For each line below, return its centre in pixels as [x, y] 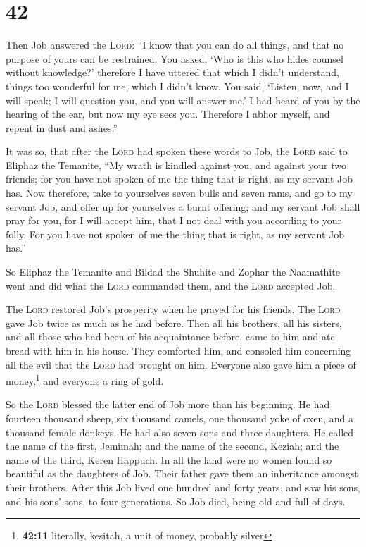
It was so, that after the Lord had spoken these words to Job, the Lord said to [177, 151]
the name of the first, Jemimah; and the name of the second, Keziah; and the [172, 446]
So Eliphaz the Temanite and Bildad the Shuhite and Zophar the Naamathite [173, 272]
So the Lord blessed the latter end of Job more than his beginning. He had [168, 404]
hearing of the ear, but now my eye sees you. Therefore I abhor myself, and [168, 114]
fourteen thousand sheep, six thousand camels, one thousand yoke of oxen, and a [180, 418]
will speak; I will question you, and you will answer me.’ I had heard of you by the [183, 100]
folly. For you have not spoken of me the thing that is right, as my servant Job [175, 234]
